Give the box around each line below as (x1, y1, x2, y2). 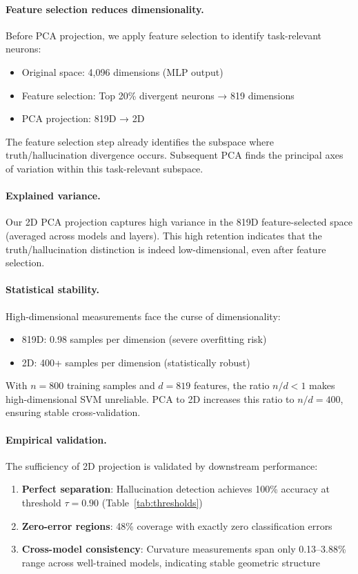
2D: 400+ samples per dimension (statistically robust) (21, 355, 250, 369)
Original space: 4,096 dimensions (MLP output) (21, 64, 223, 79)
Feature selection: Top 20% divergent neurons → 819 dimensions (21, 88, 295, 102)
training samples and (66, 378, 155, 393)
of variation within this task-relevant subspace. (6, 161, 203, 175)
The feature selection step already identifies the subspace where (6, 134, 274, 148)
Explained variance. (6, 188, 101, 203)
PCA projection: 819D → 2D (21, 111, 145, 126)
